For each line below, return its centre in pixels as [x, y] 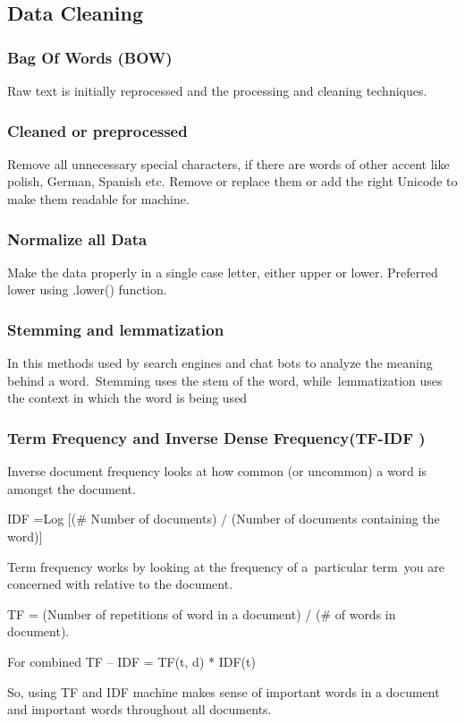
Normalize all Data [77, 238]
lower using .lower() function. [87, 290]
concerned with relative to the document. [120, 584]
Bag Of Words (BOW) [90, 57]
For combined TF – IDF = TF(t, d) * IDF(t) [131, 661]
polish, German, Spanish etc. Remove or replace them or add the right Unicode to [232, 181]
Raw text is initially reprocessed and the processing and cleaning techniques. [217, 90]
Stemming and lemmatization [116, 329]
